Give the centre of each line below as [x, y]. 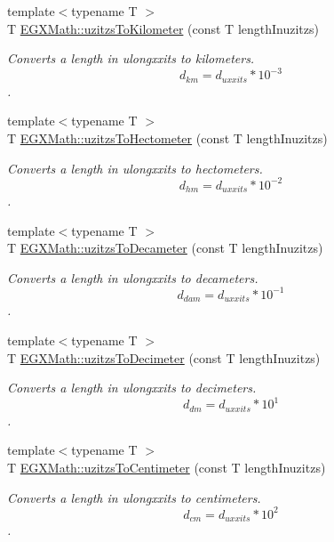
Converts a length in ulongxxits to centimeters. [134, 497]
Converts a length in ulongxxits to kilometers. [131, 58]
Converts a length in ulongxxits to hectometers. [135, 168]
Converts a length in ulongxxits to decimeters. [132, 388]
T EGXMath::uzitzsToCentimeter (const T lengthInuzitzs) [167, 467]
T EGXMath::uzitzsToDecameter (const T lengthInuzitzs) [165, 248]
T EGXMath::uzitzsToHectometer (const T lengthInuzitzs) [167, 138]
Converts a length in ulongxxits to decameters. [133, 277]
